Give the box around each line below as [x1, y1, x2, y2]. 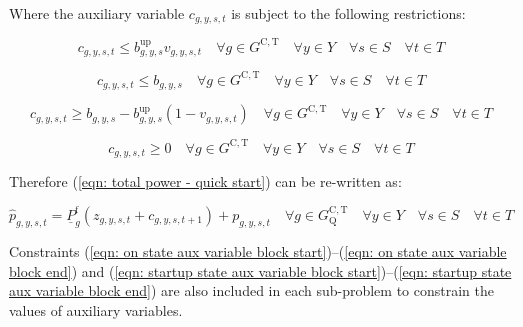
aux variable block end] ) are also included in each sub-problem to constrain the [9, 280, 494, 301]
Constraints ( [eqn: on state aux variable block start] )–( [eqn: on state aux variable [9, 240, 507, 261]
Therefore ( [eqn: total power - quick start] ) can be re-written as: [9, 171, 402, 192]
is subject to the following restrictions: [231, 3, 466, 23]
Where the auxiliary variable [9, 3, 185, 23]
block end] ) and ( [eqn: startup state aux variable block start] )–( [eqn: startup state [9, 260, 512, 281]
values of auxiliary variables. [9, 299, 183, 320]
